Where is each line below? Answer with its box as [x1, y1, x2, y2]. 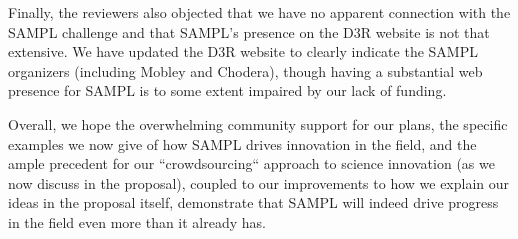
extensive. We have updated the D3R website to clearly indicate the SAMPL [8, 41, 478, 62]
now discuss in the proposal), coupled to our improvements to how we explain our [8, 172, 510, 193]
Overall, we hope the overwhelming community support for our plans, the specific [8, 113, 508, 134]
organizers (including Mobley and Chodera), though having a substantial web [8, 60, 483, 81]
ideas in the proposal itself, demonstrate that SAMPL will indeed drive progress [8, 192, 499, 213]
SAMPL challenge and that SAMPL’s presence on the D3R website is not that [8, 21, 490, 42]
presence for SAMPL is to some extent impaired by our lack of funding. [8, 80, 447, 101]
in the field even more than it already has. [8, 211, 266, 232]
